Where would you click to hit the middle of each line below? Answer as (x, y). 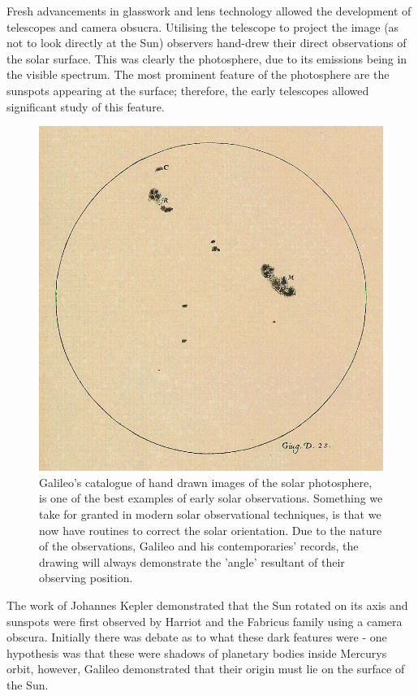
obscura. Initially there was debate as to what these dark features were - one (197, 637)
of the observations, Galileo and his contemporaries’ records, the (199, 546)
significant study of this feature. (86, 106)
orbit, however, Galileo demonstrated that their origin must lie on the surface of (206, 669)
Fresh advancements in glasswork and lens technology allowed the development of (209, 11)
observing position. (86, 578)
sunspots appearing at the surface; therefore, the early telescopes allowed (188, 90)
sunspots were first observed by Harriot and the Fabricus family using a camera (205, 621)
